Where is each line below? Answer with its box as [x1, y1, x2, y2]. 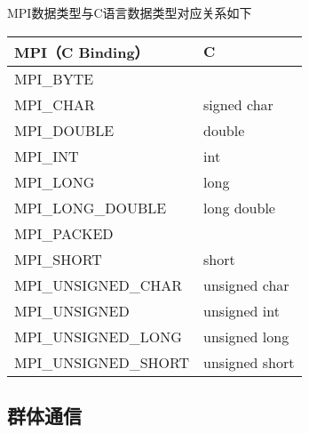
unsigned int [203, 300, 280, 321]
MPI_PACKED [14, 222, 114, 244]
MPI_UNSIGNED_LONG [14, 325, 182, 347]
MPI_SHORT [14, 248, 102, 269]
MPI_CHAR [14, 93, 95, 115]
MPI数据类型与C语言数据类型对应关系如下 [7, 4, 252, 21]
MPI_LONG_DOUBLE [14, 196, 167, 218]
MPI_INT [14, 145, 79, 166]
